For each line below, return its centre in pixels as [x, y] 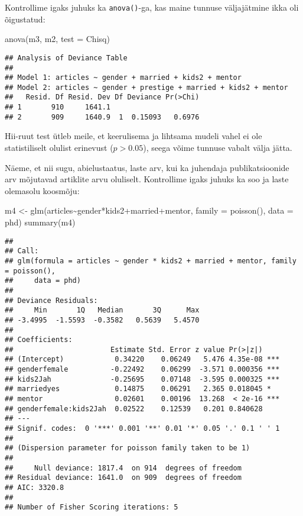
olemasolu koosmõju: [42, 190]
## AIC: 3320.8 [35, 488]
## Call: [22, 251]
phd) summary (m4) [40, 222]
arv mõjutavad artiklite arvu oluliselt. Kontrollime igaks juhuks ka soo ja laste [147, 179]
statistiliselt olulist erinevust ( [59, 148]
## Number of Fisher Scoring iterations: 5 [92, 507]
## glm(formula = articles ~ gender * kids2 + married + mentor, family [151, 261]
